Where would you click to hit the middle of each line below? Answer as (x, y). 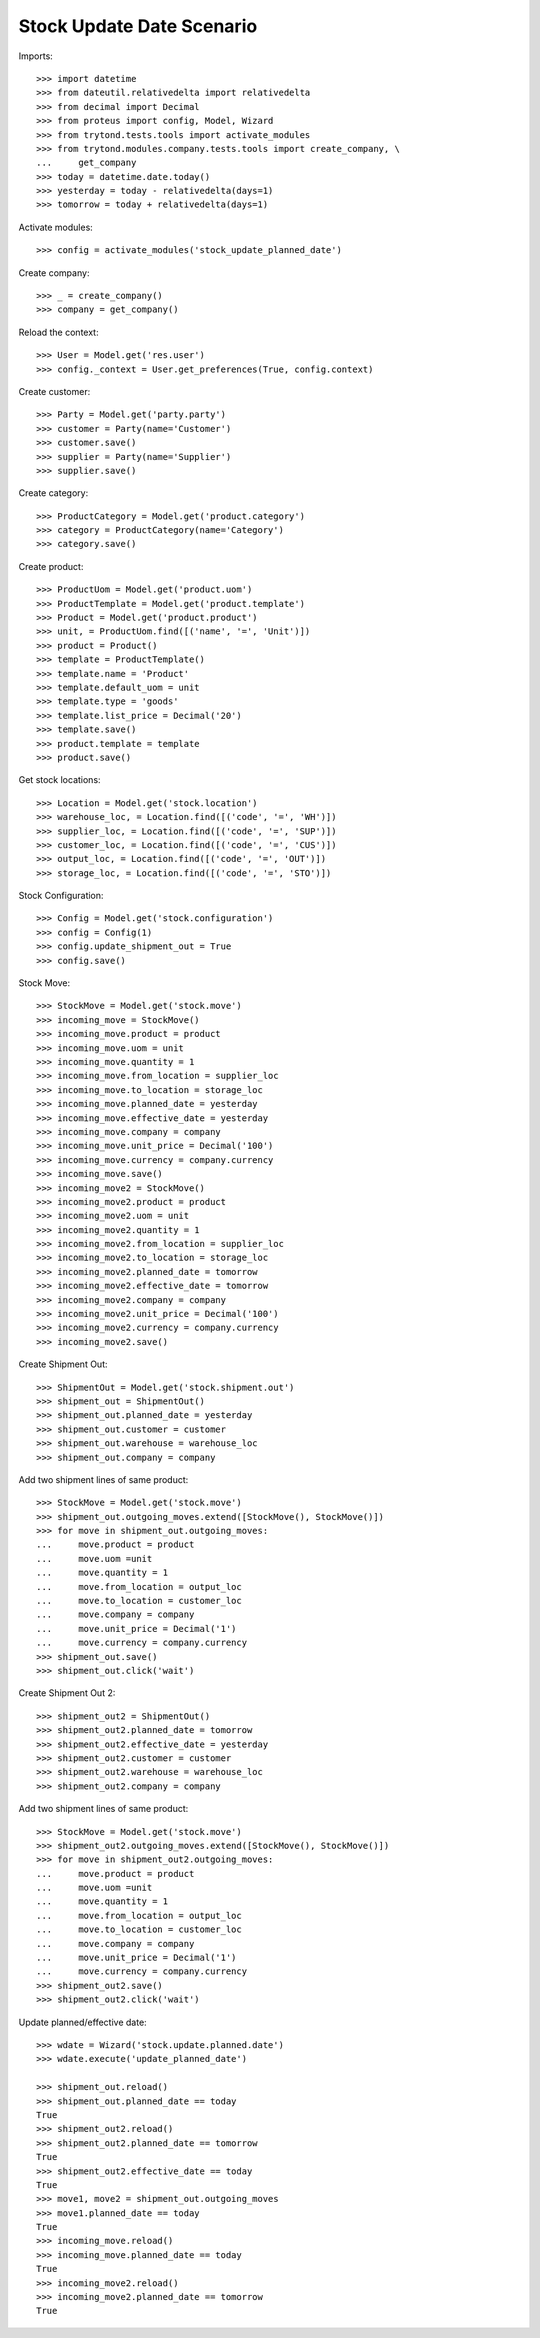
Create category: (53, 493)
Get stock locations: (59, 780)
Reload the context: (58, 332)
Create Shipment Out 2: (67, 1693)
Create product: (51, 566)
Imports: (36, 56)
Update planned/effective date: (82, 2022)
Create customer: (54, 391)
